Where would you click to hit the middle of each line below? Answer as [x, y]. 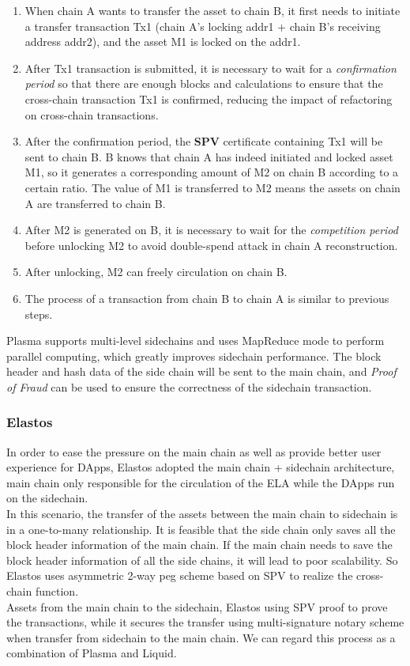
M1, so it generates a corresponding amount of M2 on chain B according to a [212, 172]
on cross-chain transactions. [92, 114]
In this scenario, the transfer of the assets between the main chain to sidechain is [202, 514]
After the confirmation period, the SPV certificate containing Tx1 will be [204, 141]
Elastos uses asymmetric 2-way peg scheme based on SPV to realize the [180, 575]
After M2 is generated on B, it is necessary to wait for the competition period [211, 230]
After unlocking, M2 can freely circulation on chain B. [156, 272]
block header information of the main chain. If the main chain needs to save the [199, 545]
